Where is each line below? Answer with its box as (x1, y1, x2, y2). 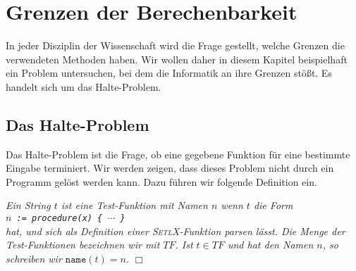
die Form (253, 198, 293, 213)
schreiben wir (6, 251, 62, 265)
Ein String (6, 198, 51, 213)
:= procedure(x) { (16, 213, 103, 224)
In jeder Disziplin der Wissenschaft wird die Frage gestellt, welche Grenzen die (6, 38, 345, 53)
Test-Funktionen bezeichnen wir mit (6, 237, 160, 252)
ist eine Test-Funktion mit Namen (61, 198, 208, 213)
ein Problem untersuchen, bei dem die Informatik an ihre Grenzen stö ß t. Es (6, 65, 332, 80)
